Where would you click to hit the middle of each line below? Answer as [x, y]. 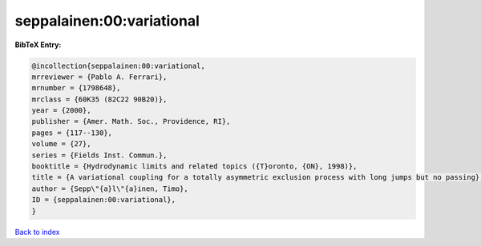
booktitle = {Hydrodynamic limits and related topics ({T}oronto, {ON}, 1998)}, [194, 167]
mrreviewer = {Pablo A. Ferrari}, [99, 77]
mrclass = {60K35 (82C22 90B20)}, [99, 99]
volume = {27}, [61, 144]
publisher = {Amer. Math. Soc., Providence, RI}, [131, 121]
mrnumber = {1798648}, [76, 88]
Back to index [37, 232]
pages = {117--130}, [72, 133]
